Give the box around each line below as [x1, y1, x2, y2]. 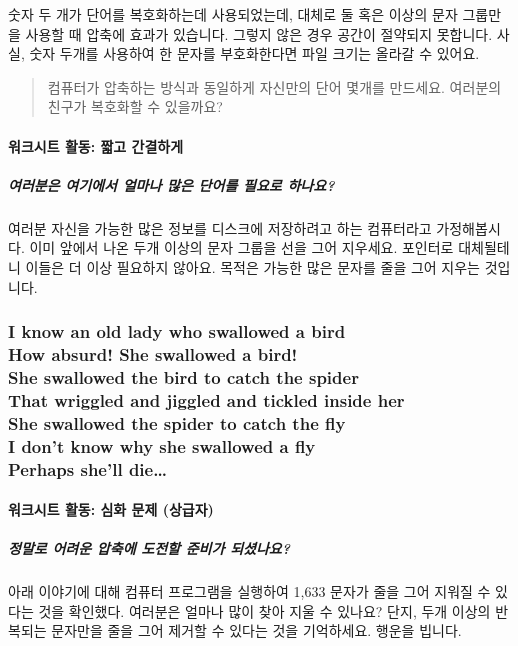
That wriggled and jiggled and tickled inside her [8, 387, 405, 412]
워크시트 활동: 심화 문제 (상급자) [8, 499, 214, 520]
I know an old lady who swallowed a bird [8, 319, 346, 344]
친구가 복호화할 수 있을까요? [47, 96, 223, 117]
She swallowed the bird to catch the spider [8, 364, 359, 389]
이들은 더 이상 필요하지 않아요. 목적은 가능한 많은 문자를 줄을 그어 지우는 [25, 256, 480, 277]
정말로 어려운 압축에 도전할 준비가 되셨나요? [8, 538, 290, 559]
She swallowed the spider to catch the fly [8, 410, 346, 435]
